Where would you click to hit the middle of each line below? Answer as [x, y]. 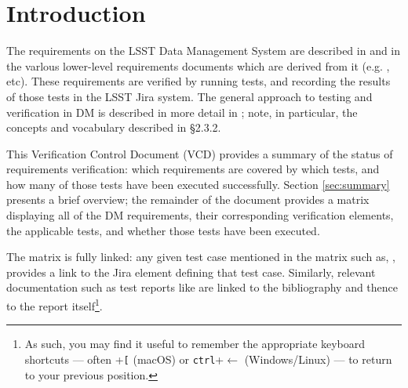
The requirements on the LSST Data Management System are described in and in [204, 51]
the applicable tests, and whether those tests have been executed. [163, 230]
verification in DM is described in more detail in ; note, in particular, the [182, 112]
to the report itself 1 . [55, 305]
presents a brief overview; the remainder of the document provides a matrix [188, 199]
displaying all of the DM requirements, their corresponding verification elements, [200, 215]
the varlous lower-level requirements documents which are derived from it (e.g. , [198, 65]
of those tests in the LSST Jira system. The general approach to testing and [189, 96]
